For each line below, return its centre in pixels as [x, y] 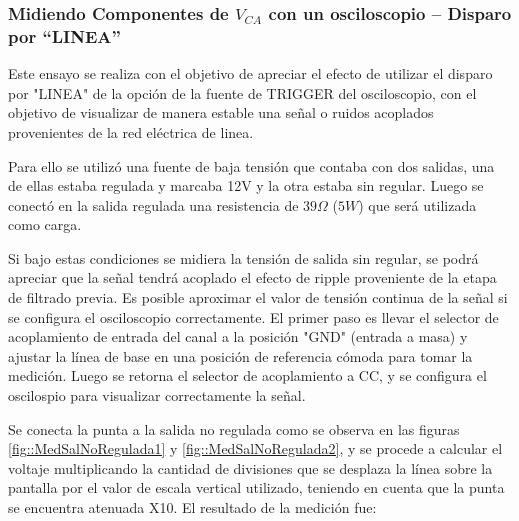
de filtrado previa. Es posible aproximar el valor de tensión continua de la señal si [258, 297]
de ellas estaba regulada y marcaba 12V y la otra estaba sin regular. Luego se [246, 185]
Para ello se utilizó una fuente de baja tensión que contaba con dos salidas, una [251, 165]
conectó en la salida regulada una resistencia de [153, 204]
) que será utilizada [417, 204]
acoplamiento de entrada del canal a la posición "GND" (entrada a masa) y [238, 336]
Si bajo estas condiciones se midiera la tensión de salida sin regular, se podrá [243, 257]
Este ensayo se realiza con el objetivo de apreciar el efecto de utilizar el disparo [250, 73]
